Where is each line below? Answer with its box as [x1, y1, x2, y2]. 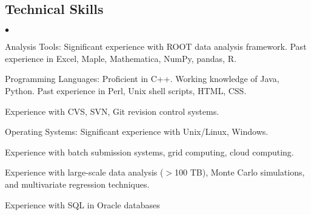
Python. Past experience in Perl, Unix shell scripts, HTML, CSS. [5, 84, 247, 97]
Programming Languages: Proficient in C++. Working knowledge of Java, [5, 72, 279, 85]
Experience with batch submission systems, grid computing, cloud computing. [5, 145, 294, 158]
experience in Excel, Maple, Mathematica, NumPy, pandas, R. [5, 52, 236, 64]
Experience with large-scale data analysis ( [5, 166, 164, 179]
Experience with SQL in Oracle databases [5, 198, 160, 211]
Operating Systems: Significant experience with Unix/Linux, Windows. [5, 125, 269, 138]
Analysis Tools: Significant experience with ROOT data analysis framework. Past [5, 40, 307, 53]
